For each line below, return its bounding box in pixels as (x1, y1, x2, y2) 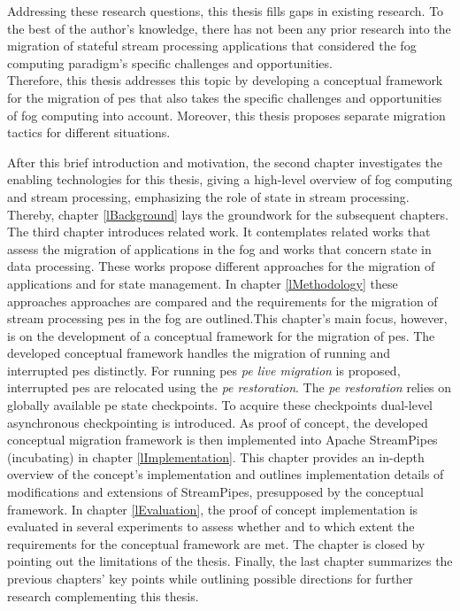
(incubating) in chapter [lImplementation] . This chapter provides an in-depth (7, 447, 425, 466)
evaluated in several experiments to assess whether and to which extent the (7, 517, 415, 536)
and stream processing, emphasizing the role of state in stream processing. (7, 187, 410, 205)
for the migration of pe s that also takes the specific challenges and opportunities (7, 88, 442, 106)
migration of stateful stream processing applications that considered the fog (7, 36, 417, 55)
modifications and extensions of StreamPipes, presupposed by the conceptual (7, 483, 424, 501)
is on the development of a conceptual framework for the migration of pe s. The (7, 326, 435, 344)
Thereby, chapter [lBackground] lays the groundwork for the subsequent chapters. (7, 205, 448, 223)
